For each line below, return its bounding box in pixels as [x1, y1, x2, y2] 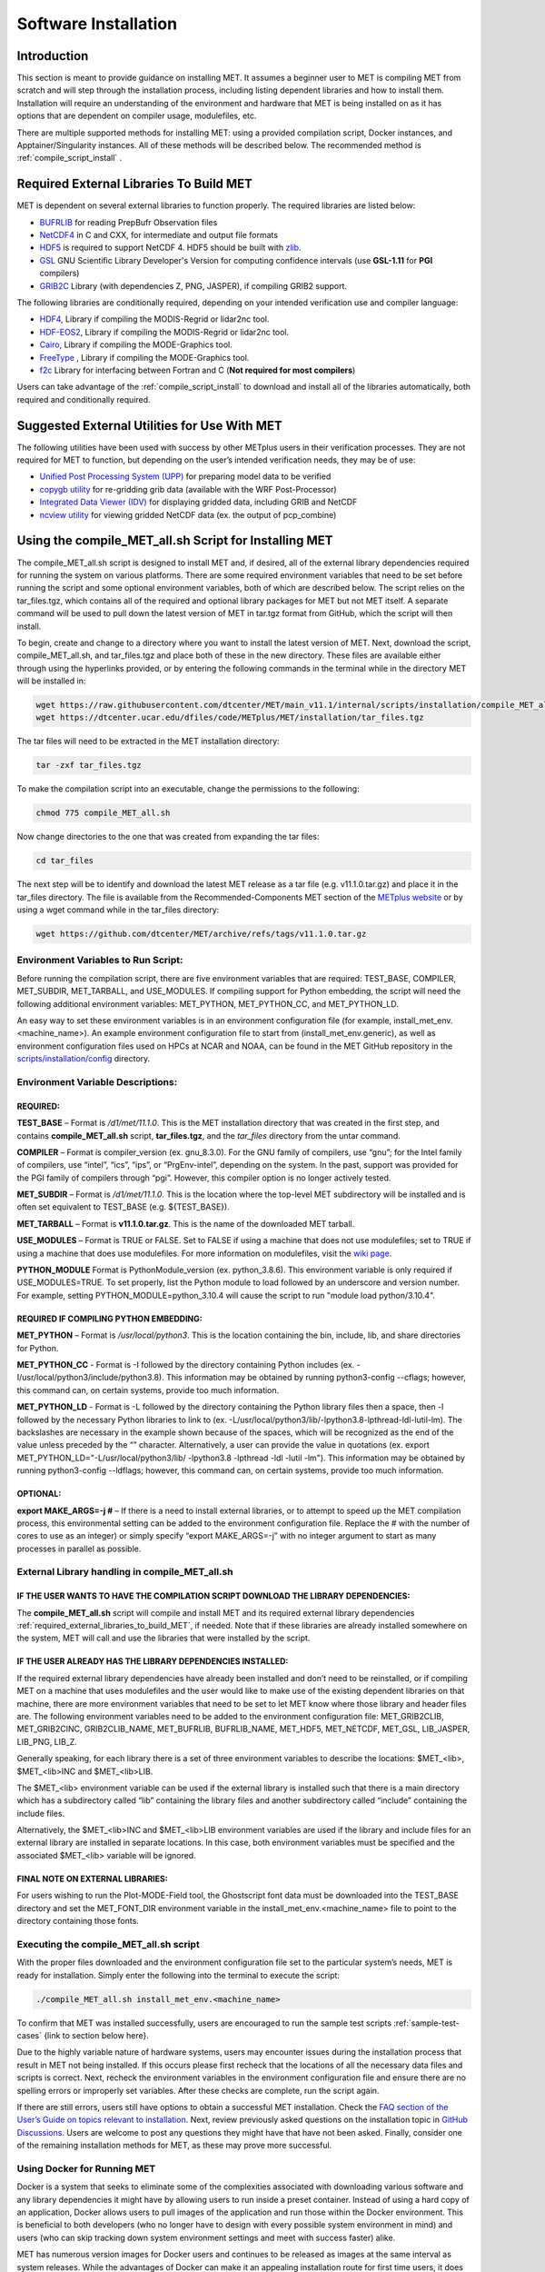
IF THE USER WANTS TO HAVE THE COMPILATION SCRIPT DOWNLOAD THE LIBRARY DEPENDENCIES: [16, 1590, 411, 1601]
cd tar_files [35, 855, 94, 866]
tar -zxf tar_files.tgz [35, 760, 143, 771]
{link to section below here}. [44, 2029, 150, 2040]
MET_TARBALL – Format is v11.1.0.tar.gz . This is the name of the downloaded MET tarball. [16, 1218, 355, 1229]
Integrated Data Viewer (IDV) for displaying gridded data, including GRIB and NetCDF [39, 496, 358, 508]
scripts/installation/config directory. [16, 1053, 151, 1064]
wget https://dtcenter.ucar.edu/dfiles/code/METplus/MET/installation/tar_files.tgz [35, 712, 424, 722]
